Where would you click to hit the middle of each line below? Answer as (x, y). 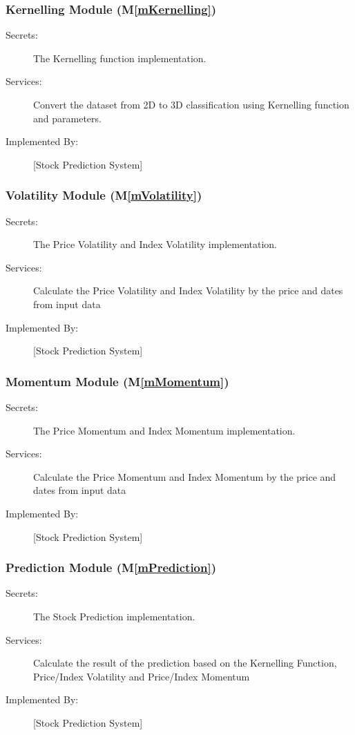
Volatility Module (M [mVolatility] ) (104, 195)
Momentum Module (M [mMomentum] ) (117, 381)
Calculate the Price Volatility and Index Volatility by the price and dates (188, 290)
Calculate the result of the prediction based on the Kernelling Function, (185, 663)
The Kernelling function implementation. (120, 58)
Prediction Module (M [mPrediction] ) (111, 567)
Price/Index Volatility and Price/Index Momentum (142, 676)
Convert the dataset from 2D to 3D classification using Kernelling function (191, 104)
